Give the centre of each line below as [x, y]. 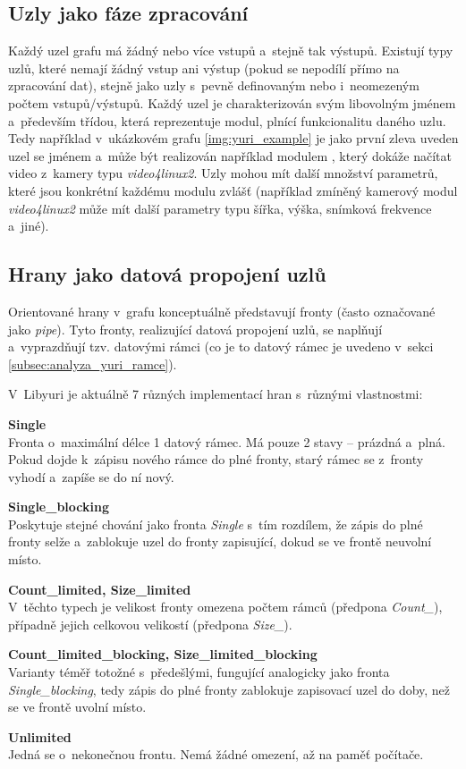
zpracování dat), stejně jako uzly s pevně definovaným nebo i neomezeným [214, 85]
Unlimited [40, 736]
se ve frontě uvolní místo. [77, 707]
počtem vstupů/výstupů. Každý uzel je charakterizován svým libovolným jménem [232, 102]
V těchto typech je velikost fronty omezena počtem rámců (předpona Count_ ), [225, 607]
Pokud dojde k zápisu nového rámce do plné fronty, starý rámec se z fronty [216, 459]
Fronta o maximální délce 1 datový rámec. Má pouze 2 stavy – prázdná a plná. [227, 441]
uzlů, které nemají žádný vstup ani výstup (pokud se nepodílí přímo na [204, 68]
